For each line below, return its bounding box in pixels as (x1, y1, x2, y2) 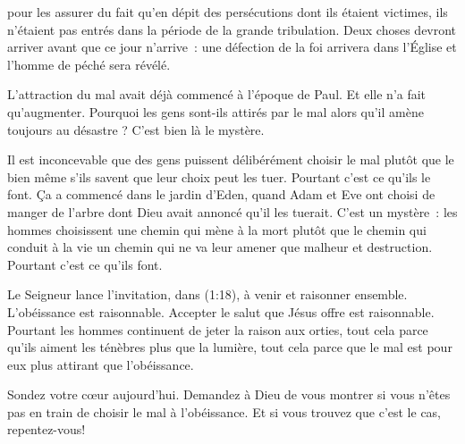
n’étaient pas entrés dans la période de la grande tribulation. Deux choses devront (7, 20, 457, 38)
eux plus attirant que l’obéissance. (7, 355, 194, 373)
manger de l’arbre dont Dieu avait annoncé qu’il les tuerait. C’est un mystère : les (7, 202, 458, 221)
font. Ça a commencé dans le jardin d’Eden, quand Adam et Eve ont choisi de (7, 185, 435, 204)
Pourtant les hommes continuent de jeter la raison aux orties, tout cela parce (7, 320, 428, 339)
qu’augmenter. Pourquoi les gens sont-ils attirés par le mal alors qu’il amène (7, 102, 424, 121)
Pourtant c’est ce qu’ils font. (7, 255, 163, 273)
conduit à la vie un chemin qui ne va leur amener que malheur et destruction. (7, 238, 433, 256)
